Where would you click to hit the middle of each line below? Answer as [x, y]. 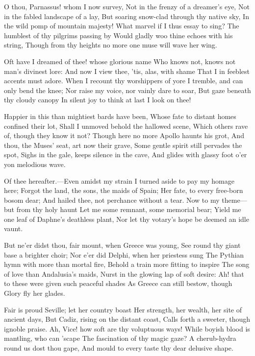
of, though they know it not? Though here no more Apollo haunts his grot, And [124, 135]
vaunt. [13, 228]
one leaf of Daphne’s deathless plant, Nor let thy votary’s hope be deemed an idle [127, 219]
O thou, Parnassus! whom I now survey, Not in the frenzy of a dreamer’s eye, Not [127, 6]
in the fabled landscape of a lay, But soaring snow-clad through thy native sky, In [127, 16]
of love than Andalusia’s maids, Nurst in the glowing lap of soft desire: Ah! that [124, 273]
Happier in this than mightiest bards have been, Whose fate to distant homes [120, 116]
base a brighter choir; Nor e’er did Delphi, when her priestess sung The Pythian [124, 254]
